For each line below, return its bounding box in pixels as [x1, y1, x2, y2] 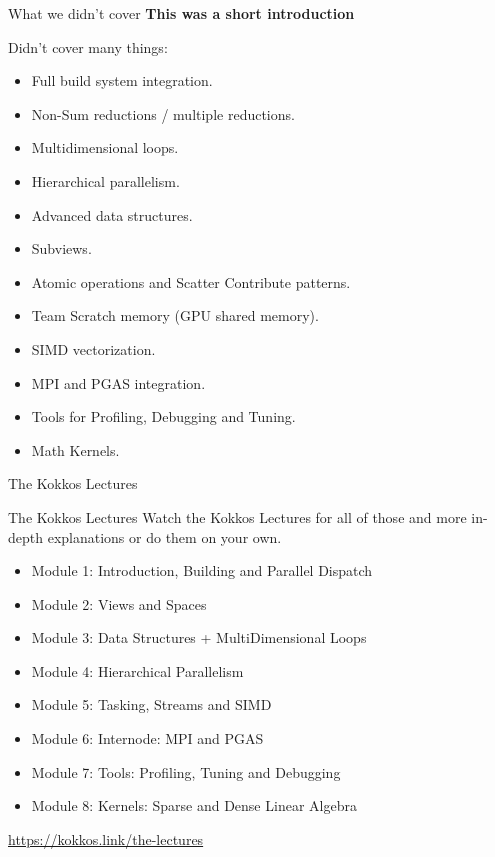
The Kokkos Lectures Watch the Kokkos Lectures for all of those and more [8, 506, 467, 527]
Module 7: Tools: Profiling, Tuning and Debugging [31, 761, 341, 782]
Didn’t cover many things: [8, 36, 168, 57]
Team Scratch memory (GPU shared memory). [31, 305, 319, 326]
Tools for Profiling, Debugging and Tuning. [31, 406, 296, 427]
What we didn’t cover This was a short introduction [8, 3, 355, 23]
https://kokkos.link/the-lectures [8, 828, 204, 849]
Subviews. [31, 238, 92, 259]
